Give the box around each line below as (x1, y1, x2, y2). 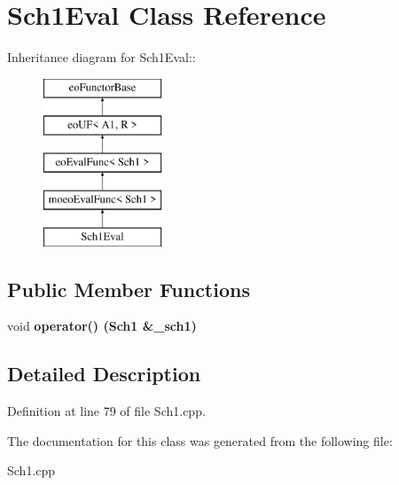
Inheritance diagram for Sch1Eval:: (7, 48, 196, 66)
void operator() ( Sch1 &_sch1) (7, 317, 197, 335)
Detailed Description (7, 360, 201, 387)
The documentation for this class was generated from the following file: (7, 431, 393, 450)
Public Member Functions (7, 275, 250, 302)
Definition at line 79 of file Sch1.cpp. (7, 402, 206, 420)
